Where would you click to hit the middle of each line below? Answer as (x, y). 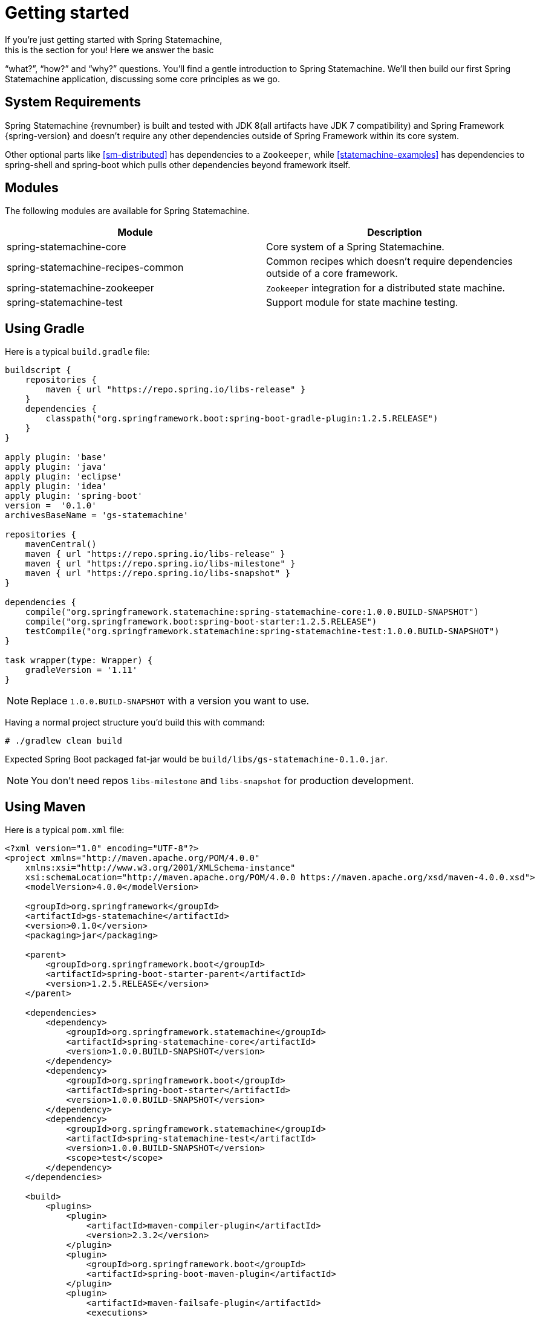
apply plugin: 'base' (56, 457)
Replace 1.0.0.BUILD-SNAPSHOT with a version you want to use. (170, 701)
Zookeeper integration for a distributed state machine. (386, 288)
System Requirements (73, 102)
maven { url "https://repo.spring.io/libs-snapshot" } (158, 573)
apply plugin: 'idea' (56, 486)
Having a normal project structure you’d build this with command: (135, 722)
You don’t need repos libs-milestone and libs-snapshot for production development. (223, 781)
